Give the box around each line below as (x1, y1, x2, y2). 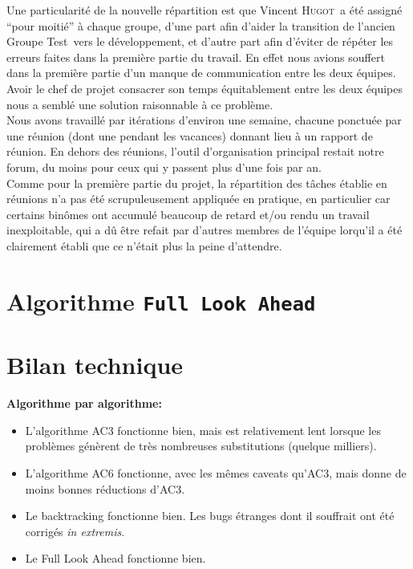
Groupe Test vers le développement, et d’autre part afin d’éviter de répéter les (6, 33, 394, 50)
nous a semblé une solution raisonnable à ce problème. (6, 96, 273, 112)
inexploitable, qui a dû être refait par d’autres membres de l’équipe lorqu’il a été (6, 222, 403, 238)
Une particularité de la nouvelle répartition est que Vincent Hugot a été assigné (6, 2, 403, 18)
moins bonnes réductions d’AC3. (25, 480, 185, 497)
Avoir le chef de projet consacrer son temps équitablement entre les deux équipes (6, 79, 403, 96)
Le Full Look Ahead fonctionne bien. (25, 550, 206, 567)
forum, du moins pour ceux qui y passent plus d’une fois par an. (6, 158, 322, 175)
